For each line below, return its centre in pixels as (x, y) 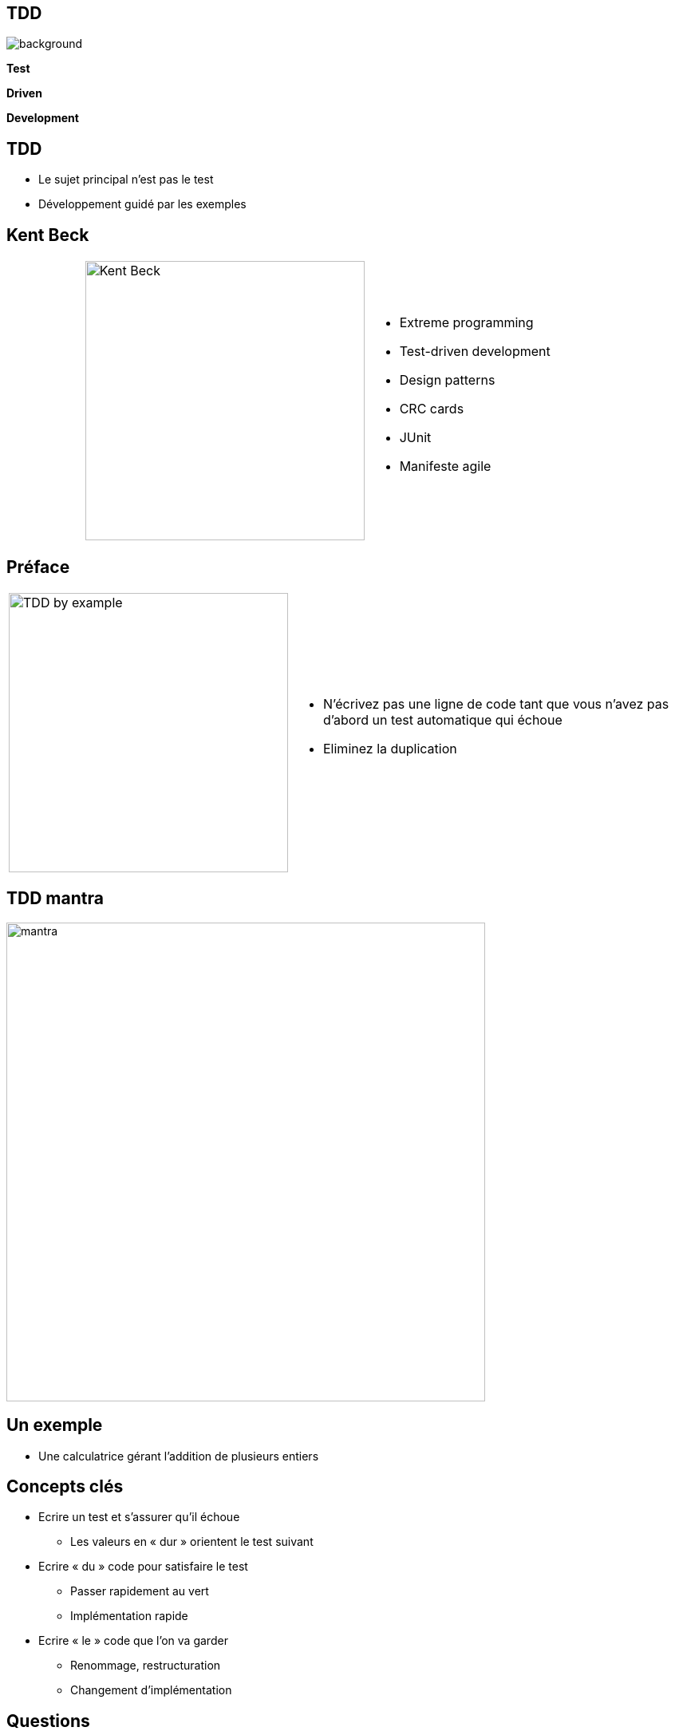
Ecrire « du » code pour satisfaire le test (143, 1567)
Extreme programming (466, 323)
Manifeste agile (445, 466)
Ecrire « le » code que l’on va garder (133, 1641)
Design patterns (447, 380)
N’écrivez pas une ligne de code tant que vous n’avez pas (496, 703)
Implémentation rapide (129, 1616)
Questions (48, 1721)
